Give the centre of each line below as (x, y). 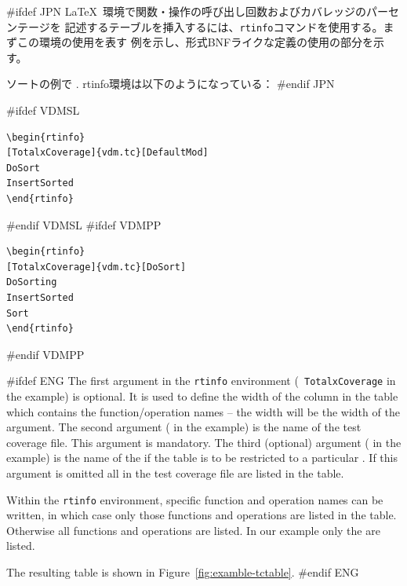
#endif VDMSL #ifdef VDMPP (84, 224)
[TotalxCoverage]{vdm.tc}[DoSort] (96, 267)
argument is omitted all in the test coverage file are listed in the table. (175, 472)
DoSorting (32, 282)
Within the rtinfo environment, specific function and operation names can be (195, 499)
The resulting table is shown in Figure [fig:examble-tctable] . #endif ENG (183, 572)
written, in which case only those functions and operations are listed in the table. (202, 515)
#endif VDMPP (45, 354)
